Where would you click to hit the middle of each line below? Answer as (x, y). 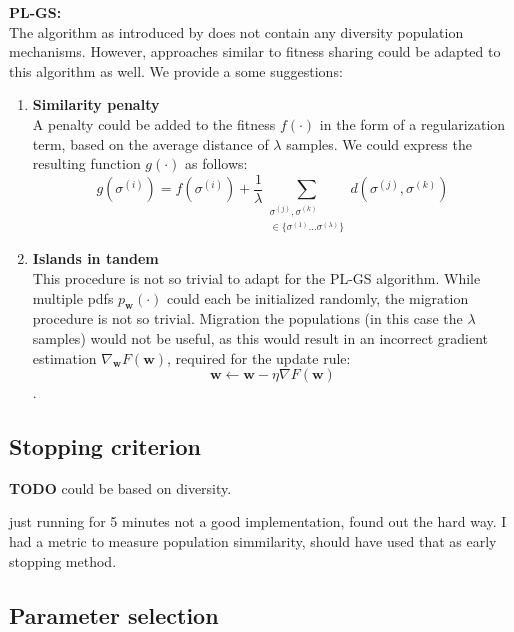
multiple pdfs (73, 297)
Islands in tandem (95, 258)
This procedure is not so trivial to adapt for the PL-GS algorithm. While (256, 277)
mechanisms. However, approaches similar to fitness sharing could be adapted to (255, 51)
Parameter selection (114, 614)
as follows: (216, 163)
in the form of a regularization (412, 123)
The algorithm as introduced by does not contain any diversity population (236, 31)
